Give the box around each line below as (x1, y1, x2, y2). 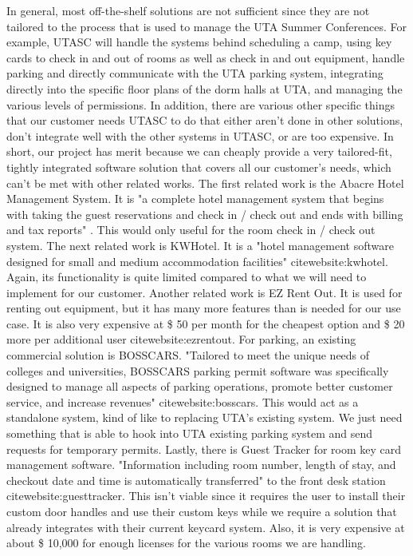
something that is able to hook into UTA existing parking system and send (6, 425, 373, 442)
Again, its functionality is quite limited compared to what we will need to (6, 268, 367, 285)
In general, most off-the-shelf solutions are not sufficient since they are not (6, 2, 370, 18)
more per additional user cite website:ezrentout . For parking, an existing (6, 331, 356, 347)
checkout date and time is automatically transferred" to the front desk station (6, 471, 386, 488)
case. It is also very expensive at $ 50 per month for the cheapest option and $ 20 (6, 315, 405, 332)
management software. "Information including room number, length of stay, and (6, 456, 396, 473)
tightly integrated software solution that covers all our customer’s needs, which (6, 158, 391, 175)
